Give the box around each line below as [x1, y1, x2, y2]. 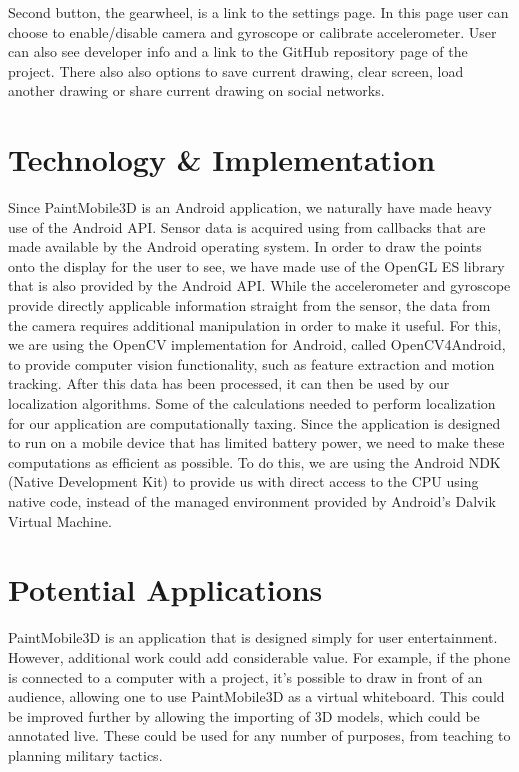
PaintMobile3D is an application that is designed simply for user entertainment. [8, 627, 498, 648]
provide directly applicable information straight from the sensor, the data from [8, 295, 491, 316]
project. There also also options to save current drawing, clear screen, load [8, 60, 464, 81]
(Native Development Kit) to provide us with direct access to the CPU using [8, 471, 479, 492]
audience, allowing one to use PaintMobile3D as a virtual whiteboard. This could [8, 686, 505, 707]
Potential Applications [8, 569, 323, 610]
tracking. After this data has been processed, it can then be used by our [8, 373, 450, 394]
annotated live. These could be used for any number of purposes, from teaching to [8, 725, 511, 746]
